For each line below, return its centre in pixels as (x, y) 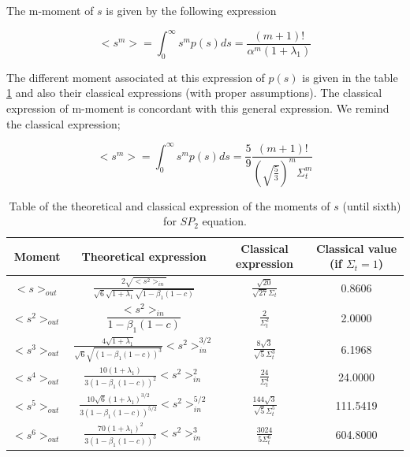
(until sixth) (372, 205)
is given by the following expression (191, 10)
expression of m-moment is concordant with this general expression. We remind (198, 108)
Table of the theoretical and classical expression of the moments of (170, 205)
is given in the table (350, 77)
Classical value (356, 248)
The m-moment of (50, 10)
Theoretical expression (144, 256)
